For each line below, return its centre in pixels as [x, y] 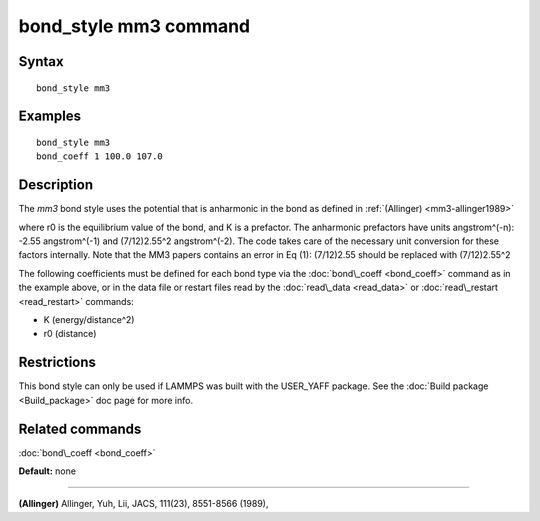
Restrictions [57, 362]
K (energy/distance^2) [89, 319]
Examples [50, 116]
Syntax [41, 61]
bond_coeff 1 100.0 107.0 [100, 156]
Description [56, 185]
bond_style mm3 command [134, 26]
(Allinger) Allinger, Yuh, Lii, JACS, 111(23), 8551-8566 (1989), [143, 504]
